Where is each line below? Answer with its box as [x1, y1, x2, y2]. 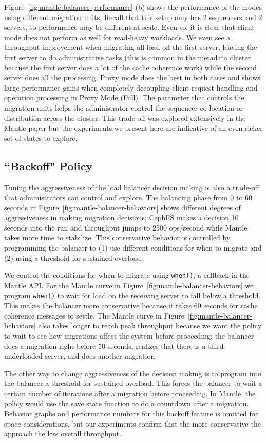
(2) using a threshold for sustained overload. [4, 252, 143, 263]
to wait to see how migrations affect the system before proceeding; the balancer [4, 330, 254, 341]
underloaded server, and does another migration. [4, 350, 157, 361]
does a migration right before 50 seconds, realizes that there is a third [4, 340, 224, 351]
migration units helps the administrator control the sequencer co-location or [4, 102, 243, 113]
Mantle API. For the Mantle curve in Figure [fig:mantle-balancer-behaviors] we [4, 279, 254, 290]
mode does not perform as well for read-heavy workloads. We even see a [4, 31, 231, 42]
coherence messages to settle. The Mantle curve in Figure [4, 310, 184, 321]
